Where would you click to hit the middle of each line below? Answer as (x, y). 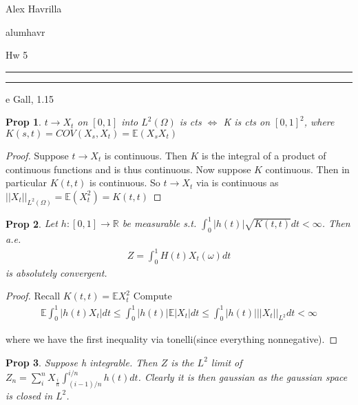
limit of (227, 362)
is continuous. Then (146, 155)
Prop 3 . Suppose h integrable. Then (82, 362)
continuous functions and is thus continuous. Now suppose (128, 169)
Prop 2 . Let (32, 223)
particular (26, 182)
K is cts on (247, 122)
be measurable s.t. (159, 223)
